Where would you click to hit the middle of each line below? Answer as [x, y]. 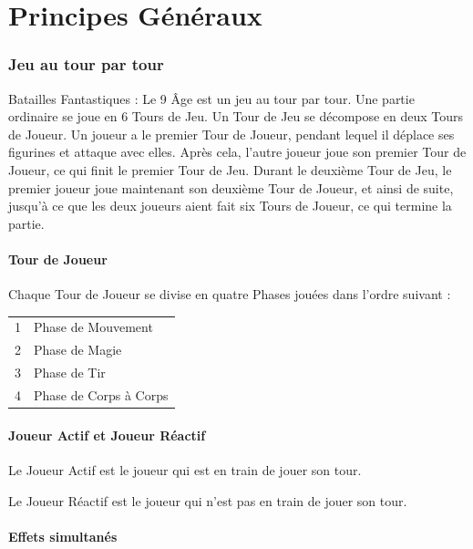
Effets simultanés [63, 536]
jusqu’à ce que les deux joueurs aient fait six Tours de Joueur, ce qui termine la [230, 206]
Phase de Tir [70, 373]
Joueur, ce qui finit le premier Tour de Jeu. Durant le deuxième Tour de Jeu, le [230, 169]
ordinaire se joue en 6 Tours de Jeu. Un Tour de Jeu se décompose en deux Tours [236, 116]
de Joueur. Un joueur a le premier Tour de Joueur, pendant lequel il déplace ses [231, 134]
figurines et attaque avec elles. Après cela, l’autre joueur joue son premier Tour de [237, 152]
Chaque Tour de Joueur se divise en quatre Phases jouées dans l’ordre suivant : [230, 294]
